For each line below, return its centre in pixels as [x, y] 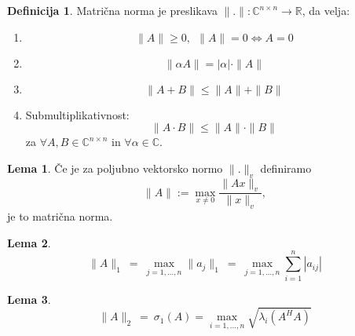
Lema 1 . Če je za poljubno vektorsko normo [115, 168]
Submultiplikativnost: [77, 114]
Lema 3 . [29, 299]
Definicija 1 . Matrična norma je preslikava [112, 10]
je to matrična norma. [60, 216]
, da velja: [326, 10]
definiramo [286, 168]
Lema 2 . [29, 242]
